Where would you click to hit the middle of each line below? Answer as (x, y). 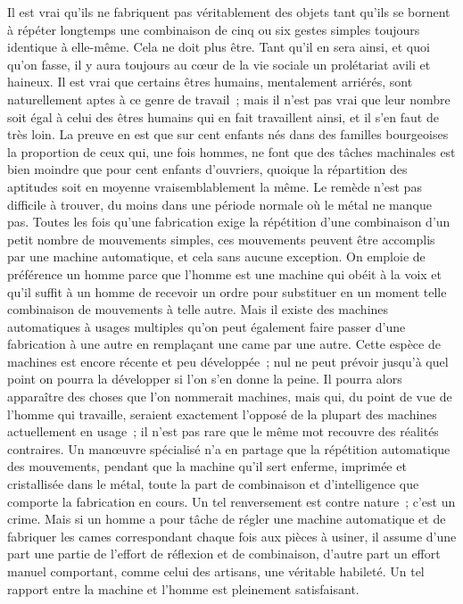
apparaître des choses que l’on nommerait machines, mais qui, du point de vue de (230, 397)
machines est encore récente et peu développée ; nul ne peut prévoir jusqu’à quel (228, 361)
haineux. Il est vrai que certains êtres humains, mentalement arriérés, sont (210, 82)
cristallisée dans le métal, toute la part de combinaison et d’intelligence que (213, 484)
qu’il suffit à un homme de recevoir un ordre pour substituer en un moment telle (227, 291)
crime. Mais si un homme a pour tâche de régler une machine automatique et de (227, 519)
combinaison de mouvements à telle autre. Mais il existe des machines (198, 309)
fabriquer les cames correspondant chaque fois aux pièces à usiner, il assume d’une (232, 536)
